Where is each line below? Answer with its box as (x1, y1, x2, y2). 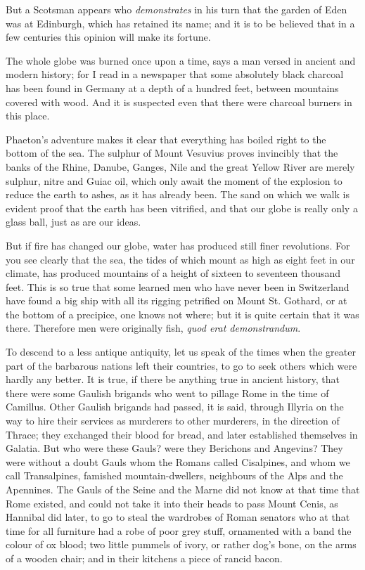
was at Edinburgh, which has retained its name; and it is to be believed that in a (6, 15, 355, 30)
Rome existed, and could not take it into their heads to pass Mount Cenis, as (6, 495, 338, 510)
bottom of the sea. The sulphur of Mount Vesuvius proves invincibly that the (6, 145, 338, 160)
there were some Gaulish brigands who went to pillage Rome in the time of (6, 385, 329, 400)
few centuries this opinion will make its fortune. (6, 30, 211, 44)
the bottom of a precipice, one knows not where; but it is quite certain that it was (6, 306, 359, 321)
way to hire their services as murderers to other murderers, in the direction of (6, 413, 340, 428)
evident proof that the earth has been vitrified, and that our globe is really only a (6, 200, 358, 215)
